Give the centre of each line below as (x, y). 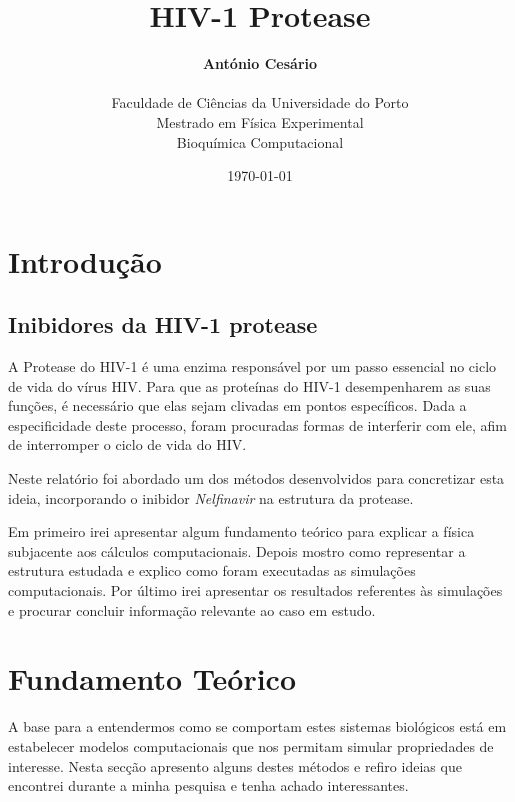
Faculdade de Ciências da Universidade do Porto (260, 102)
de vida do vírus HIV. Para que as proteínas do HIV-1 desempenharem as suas (249, 385)
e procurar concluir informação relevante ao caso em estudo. (192, 609)
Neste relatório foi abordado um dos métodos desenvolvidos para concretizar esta (256, 478)
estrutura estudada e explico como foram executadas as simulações (212, 570)
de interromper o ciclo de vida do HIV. (127, 444)
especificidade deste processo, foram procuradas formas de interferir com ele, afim (257, 424)
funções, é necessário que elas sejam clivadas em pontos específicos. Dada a (237, 405)
